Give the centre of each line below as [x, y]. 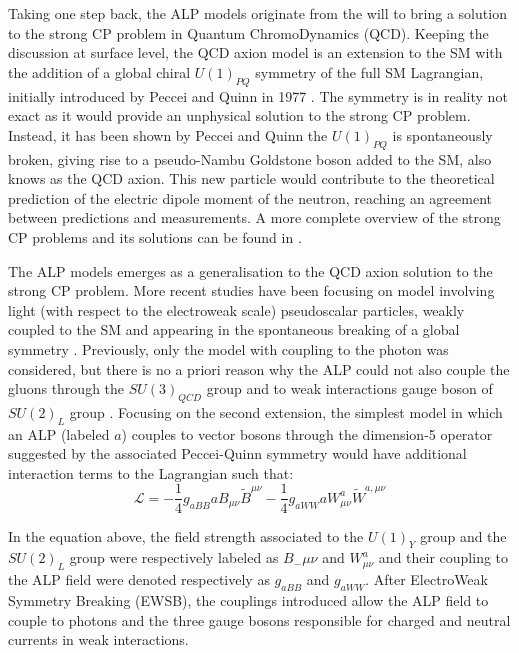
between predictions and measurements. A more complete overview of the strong [254, 217]
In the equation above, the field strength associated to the [186, 535]
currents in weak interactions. [98, 639]
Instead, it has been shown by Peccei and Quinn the [168, 134]
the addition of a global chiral [99, 71]
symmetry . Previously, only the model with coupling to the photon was [228, 348]
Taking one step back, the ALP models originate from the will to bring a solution [257, 13]
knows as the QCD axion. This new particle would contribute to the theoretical [251, 178]
